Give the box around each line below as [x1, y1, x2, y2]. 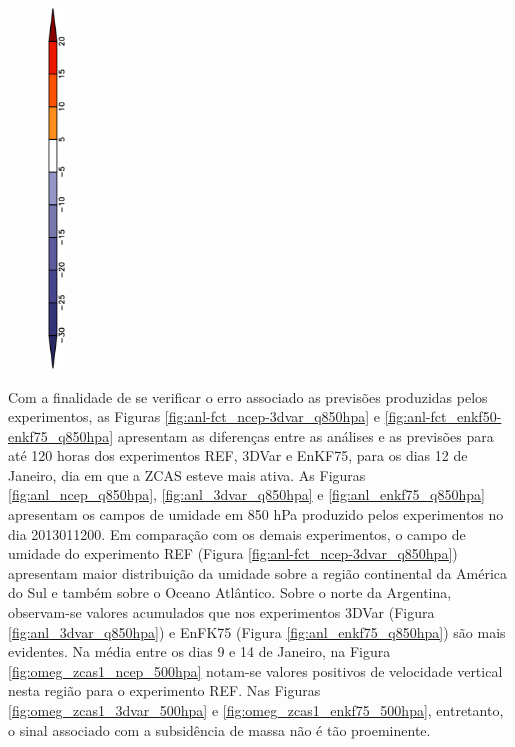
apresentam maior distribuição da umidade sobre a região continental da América [8, 562, 508, 583]
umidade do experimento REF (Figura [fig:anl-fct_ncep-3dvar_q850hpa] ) [8, 543, 458, 564]
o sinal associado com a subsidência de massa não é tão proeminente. [8, 719, 431, 740]
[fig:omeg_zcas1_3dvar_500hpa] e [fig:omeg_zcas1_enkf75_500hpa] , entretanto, [8, 700, 504, 720]
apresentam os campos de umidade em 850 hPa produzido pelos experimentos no [8, 504, 504, 525]
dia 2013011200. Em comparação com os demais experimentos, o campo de [8, 523, 466, 544]
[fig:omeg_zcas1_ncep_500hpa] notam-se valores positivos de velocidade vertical [8, 660, 503, 681]
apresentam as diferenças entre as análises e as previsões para [117, 425, 494, 446]
